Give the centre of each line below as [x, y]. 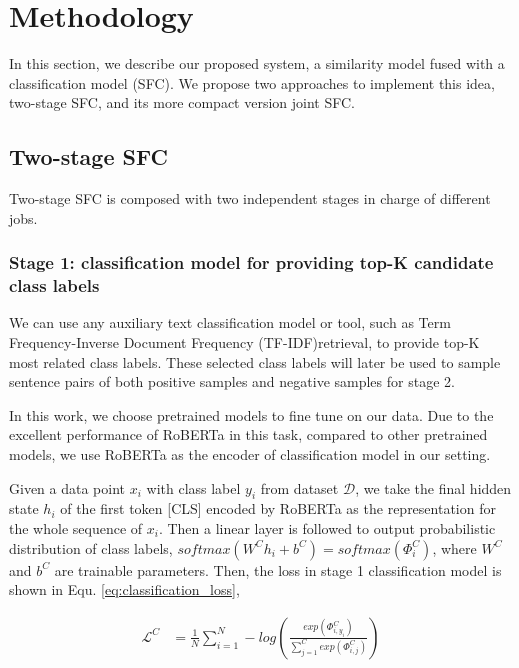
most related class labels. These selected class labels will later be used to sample [255, 361]
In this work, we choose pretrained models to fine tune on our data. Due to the [251, 414]
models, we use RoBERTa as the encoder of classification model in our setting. [250, 454]
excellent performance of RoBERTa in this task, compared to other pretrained [248, 434]
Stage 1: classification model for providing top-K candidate [251, 262]
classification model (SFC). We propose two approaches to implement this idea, [252, 82]
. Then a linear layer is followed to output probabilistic [327, 527]
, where [454, 547]
